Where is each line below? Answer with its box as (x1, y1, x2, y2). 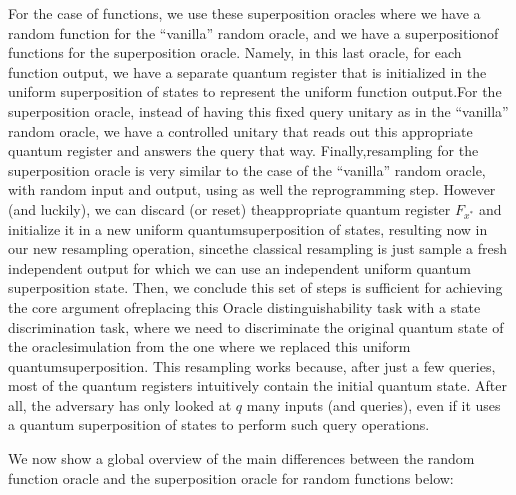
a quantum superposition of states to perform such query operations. (8, 414, 430, 435)
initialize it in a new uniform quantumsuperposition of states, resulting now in (8, 218, 488, 239)
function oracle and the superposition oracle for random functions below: (8, 467, 454, 488)
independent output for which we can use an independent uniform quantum (8, 257, 471, 278)
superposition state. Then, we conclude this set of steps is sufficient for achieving (8, 277, 503, 298)
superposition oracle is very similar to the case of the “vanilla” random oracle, (8, 159, 486, 180)
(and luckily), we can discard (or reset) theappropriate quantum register (8, 198, 451, 219)
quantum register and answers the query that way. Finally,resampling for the (8, 140, 479, 161)
